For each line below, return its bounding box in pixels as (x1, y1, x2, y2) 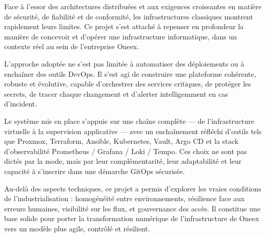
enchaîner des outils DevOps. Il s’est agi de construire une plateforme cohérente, (4, 68, 256, 79)
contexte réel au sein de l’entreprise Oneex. (4, 41, 139, 52)
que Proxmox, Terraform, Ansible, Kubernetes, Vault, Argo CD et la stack (4, 136, 239, 146)
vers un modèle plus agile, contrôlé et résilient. (4, 223, 150, 233)
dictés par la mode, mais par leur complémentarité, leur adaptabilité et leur (4, 156, 242, 166)
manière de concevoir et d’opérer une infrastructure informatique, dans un (4, 31, 237, 41)
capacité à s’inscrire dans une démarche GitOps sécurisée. (4, 165, 185, 176)
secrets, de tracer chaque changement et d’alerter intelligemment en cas (4, 88, 228, 99)
